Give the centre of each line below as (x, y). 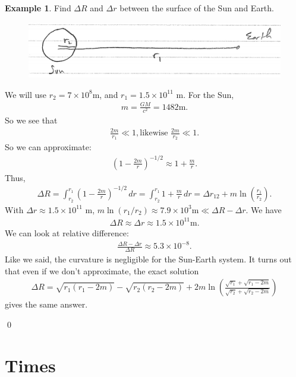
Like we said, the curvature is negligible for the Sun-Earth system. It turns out (148, 259)
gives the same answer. (46, 304)
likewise (154, 133)
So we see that (31, 120)
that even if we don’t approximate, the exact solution (102, 270)
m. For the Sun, (205, 94)
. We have (264, 209)
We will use (26, 94)
